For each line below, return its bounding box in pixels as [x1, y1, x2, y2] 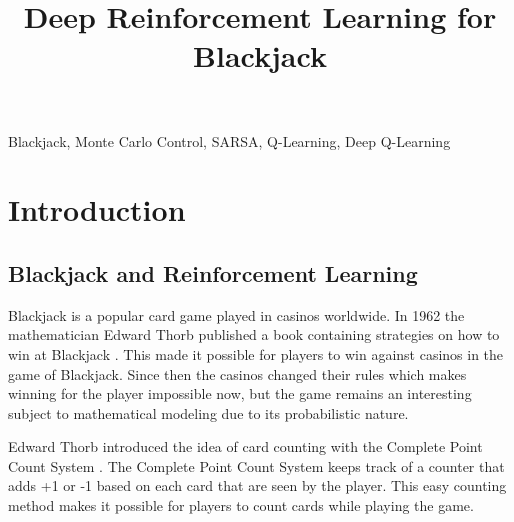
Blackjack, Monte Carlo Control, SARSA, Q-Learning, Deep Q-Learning [8, 130, 451, 151]
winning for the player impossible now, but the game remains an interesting [8, 383, 472, 404]
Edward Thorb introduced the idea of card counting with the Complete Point [8, 436, 483, 457]
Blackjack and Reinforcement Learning [8, 257, 418, 288]
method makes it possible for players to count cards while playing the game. [8, 495, 474, 516]
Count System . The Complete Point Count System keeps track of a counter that [8, 455, 505, 476]
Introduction [8, 189, 186, 230]
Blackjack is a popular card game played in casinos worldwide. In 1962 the [8, 304, 465, 325]
